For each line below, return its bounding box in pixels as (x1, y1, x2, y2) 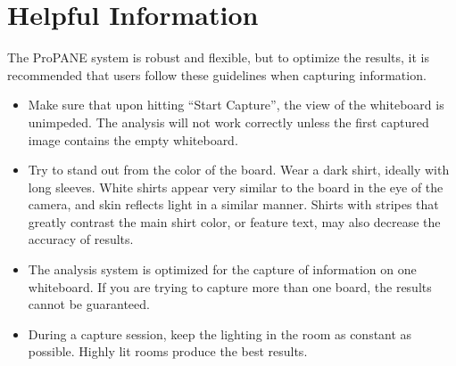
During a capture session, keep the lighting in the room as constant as (28, 324, 412, 343)
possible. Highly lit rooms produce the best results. (28, 342, 308, 361)
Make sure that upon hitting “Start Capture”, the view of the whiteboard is (28, 95, 444, 114)
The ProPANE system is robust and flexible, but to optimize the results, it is (7, 48, 429, 67)
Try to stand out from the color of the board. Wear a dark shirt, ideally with (28, 160, 450, 179)
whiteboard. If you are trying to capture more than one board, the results (28, 277, 432, 296)
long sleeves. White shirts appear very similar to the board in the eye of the (28, 177, 444, 196)
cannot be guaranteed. (28, 295, 150, 313)
